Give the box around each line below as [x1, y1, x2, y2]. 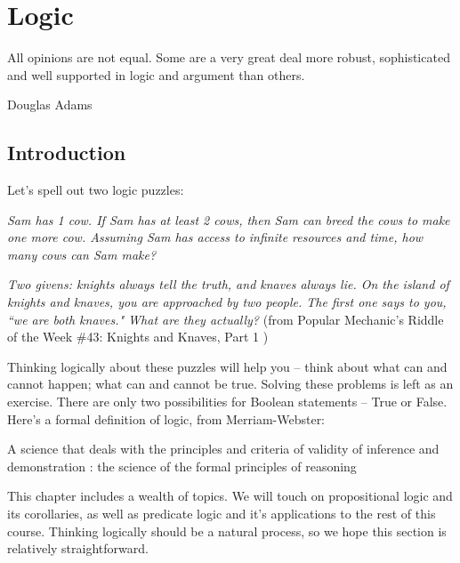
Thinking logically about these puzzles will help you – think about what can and [7, 357, 448, 375]
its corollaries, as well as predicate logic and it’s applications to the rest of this [7, 504, 436, 523]
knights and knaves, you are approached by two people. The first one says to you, [7, 293, 447, 311]
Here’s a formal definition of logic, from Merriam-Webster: [7, 409, 326, 428]
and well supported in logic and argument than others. [7, 65, 305, 84]
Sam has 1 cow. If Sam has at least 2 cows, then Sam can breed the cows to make [7, 210, 450, 229]
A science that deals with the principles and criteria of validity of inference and [7, 439, 440, 458]
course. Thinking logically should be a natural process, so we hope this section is [7, 521, 447, 540]
